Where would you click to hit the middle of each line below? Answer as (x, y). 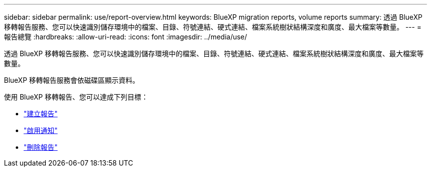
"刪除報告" (41, 147)
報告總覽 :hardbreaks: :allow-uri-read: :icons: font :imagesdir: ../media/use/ (126, 37)
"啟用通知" (41, 130)
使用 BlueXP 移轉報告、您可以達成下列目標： (76, 97)
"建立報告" (41, 114)
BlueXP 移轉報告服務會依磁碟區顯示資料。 (72, 80)
